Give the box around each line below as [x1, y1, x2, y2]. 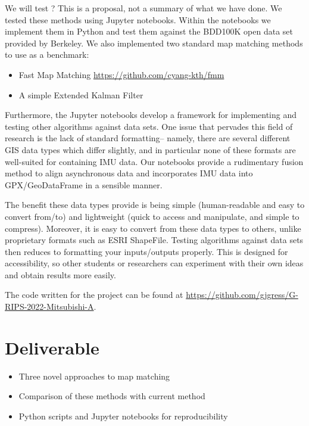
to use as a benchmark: [5, 48, 89, 61]
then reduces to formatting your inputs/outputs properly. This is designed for [5, 245, 288, 257]
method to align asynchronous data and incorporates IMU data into [5, 167, 253, 179]
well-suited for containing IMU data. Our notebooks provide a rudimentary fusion [5, 155, 304, 167]
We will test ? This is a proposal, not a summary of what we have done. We [5, 2, 282, 14]
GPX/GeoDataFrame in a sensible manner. [5, 178, 163, 191]
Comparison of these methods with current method [18, 390, 205, 402]
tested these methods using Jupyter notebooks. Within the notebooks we [5, 13, 271, 26]
